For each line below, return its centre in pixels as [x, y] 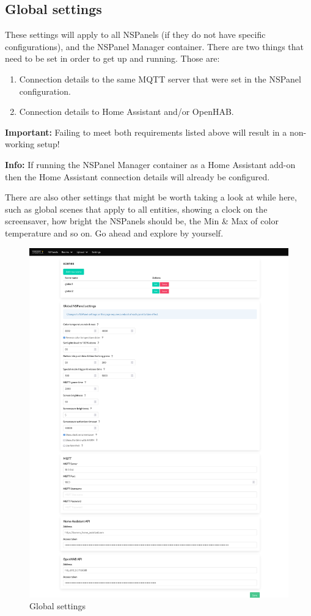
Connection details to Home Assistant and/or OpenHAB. [126, 112]
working [20, 144]
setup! [48, 144]
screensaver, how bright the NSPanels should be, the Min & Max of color [142, 221]
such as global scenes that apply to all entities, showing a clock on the [136, 209]
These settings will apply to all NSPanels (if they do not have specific [135, 35]
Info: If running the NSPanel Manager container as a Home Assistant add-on [150, 164]
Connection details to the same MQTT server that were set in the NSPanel [160, 79]
